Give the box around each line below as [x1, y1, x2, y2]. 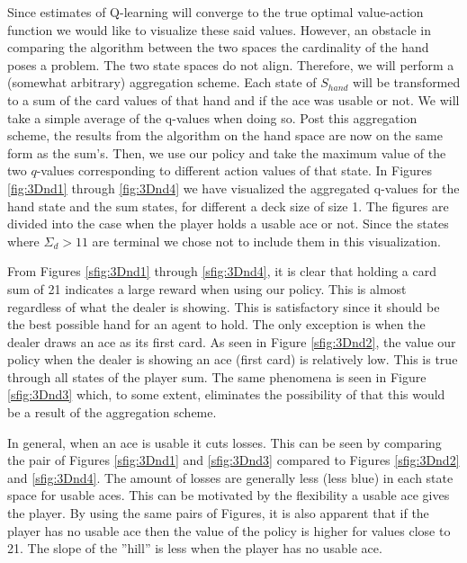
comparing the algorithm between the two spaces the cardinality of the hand [7, 38, 429, 57]
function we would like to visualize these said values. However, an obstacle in [7, 20, 431, 39]
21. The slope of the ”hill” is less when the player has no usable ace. [7, 539, 382, 558]
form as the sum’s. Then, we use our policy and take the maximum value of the [7, 143, 446, 162]
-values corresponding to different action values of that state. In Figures [36, 161, 433, 180]
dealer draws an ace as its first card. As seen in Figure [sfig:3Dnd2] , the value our [7, 332, 456, 351]
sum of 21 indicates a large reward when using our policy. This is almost [7, 279, 407, 298]
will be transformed [353, 73, 461, 92]
